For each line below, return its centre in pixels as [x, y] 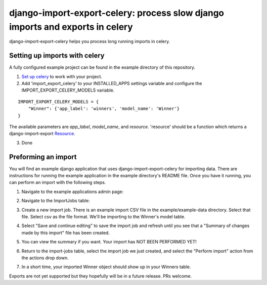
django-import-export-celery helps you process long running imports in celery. [89, 42]
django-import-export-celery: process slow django [117, 13]
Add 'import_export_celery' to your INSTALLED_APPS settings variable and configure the [112, 84]
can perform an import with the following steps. [58, 183]
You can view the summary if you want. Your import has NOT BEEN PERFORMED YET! [109, 242]
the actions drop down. [45, 258]
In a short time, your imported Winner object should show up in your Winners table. [106, 267]
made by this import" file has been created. [66, 233]
